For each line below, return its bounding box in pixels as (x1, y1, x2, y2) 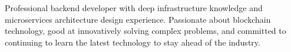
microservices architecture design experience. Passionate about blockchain (5, 13, 271, 25)
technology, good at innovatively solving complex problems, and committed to (5, 25, 286, 37)
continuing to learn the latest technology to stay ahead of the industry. (5, 36, 260, 48)
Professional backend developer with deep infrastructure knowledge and (5, 2, 263, 13)
